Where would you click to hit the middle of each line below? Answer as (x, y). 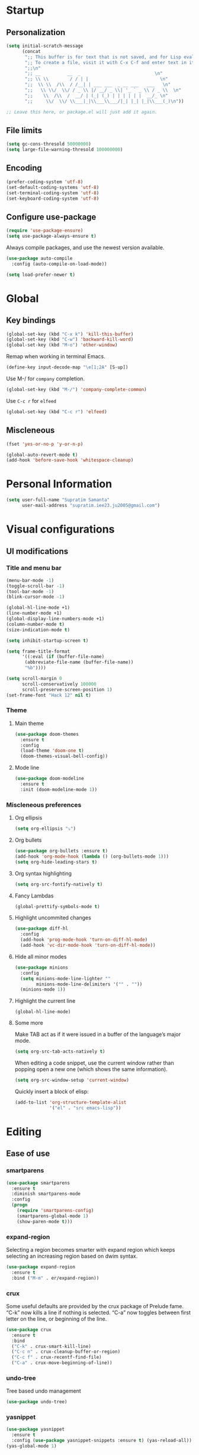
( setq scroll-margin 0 (34, 679)
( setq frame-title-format (38, 651)
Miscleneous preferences (44, 805)
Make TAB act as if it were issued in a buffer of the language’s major (98, 1034)
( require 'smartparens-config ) (55, 1211)
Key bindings (31, 321)
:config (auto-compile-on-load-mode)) (60, 264)
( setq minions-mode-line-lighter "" (65, 978)
